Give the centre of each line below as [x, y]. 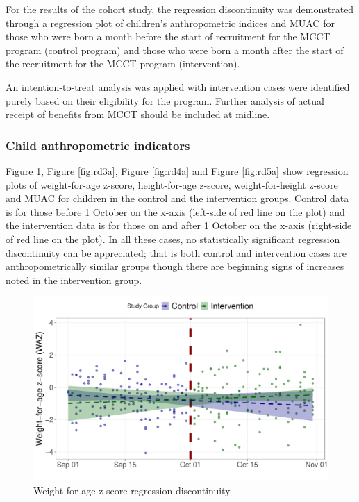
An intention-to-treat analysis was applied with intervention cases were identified [178, 86]
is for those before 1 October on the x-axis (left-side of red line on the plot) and [175, 211]
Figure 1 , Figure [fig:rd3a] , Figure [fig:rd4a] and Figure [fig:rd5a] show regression [177, 170]
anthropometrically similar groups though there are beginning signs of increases [175, 266]
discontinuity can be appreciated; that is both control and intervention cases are [176, 252]
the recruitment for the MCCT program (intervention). [123, 64]
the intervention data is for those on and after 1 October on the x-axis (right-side [179, 225]
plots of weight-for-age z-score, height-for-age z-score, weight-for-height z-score [172, 184]
